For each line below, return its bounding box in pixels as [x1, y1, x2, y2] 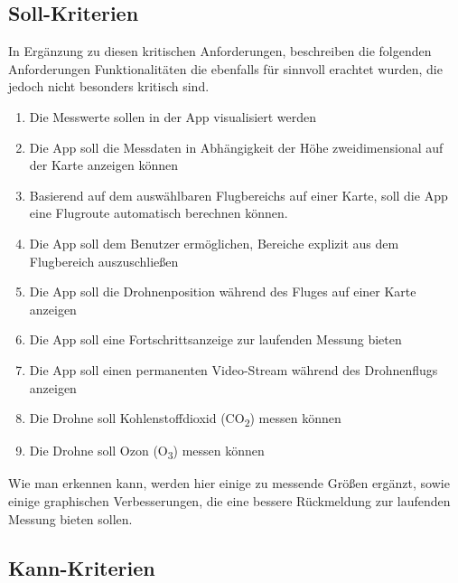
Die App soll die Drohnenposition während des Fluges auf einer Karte [29, 282, 416, 301]
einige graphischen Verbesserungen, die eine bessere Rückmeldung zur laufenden [8, 491, 451, 510]
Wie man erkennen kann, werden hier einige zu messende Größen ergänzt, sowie [8, 474, 450, 493]
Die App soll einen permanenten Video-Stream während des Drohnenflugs [29, 360, 438, 379]
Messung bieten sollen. [8, 509, 133, 528]
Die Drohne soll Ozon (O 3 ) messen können [29, 441, 265, 463]
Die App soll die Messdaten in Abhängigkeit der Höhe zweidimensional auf [29, 137, 444, 156]
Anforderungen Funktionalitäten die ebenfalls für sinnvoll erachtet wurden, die [8, 59, 443, 78]
